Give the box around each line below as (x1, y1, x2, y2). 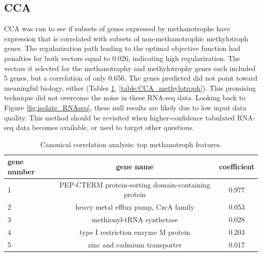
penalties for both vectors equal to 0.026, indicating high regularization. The (4, 52, 240, 63)
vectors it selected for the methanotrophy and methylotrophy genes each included (4, 62, 255, 73)
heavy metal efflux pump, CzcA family (75, 202, 194, 212)
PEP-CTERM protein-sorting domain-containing (59, 179, 211, 189)
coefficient (219, 161, 254, 172)
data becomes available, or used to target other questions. (16, 122, 194, 133)
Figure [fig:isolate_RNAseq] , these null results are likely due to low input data (4, 102, 246, 112)
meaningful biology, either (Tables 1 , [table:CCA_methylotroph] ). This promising (4, 82, 256, 93)
